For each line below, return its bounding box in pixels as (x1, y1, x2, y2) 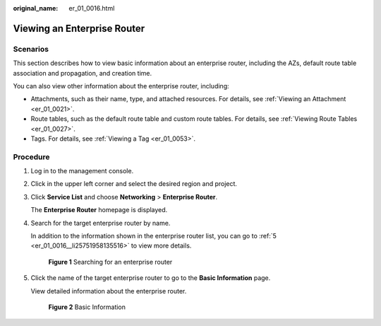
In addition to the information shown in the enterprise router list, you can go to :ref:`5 (30, 231, 277, 240)
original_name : (13, 4, 59, 12)
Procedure (13, 152, 50, 162)
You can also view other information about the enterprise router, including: (13, 81, 229, 90)
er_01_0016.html (68, 4, 115, 12)
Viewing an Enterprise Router (13, 22, 145, 35)
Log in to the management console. (30, 167, 134, 175)
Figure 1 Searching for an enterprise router (48, 257, 173, 266)
